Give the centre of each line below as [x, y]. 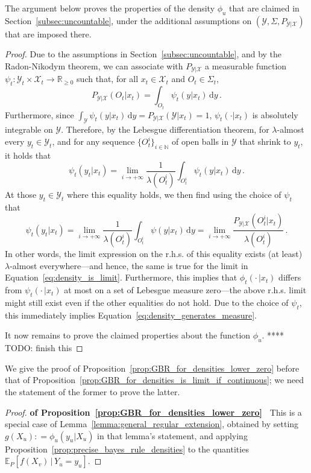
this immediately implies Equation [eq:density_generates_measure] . [131, 315]
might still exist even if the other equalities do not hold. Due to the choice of [147, 302]
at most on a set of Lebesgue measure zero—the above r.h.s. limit [185, 290]
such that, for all [108, 79]
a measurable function [246, 65]
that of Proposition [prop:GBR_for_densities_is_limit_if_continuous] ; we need [154, 380]
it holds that [28, 155]
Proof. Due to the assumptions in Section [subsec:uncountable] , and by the [143, 54]
